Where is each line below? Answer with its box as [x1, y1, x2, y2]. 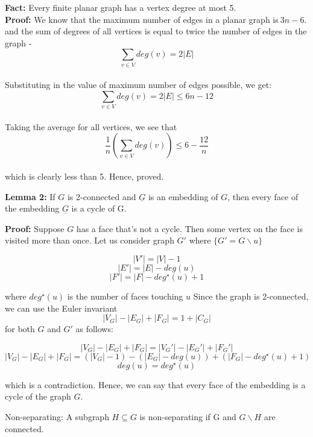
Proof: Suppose [5, 222, 65, 234]
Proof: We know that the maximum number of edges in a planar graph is [5, 13, 279, 25]
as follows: [75, 322, 113, 335]
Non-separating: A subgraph [5, 410, 109, 423]
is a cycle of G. [71, 202, 127, 215]
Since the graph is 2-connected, [193, 289, 309, 302]
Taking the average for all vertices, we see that [5, 120, 177, 133]
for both [5, 322, 35, 335]
